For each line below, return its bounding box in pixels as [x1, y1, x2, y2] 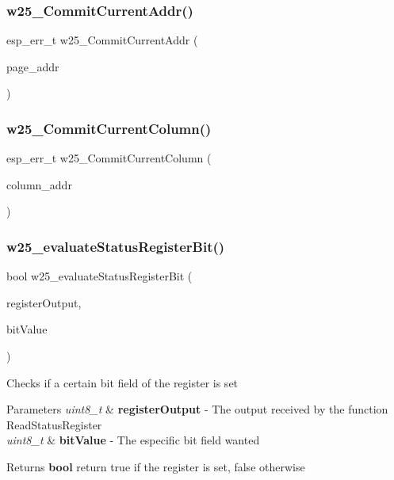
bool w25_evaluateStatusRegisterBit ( [6, 268, 193, 284]
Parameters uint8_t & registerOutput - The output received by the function [6, 401, 388, 417]
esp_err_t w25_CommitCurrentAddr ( [6, 32, 198, 48]
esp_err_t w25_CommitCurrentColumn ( [6, 150, 212, 166]
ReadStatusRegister [6, 416, 102, 432]
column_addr [6, 176, 72, 192]
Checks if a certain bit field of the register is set [6, 374, 239, 390]
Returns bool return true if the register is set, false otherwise [6, 458, 305, 474]
